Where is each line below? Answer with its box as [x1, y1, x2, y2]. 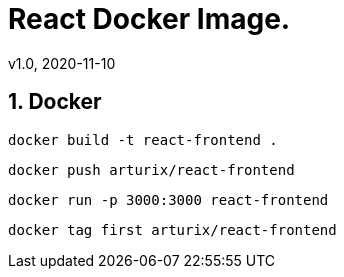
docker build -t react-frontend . [8, 131, 278, 148]
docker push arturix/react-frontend [8, 161, 295, 178]
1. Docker [8, 89, 102, 115]
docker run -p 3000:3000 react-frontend [8, 191, 329, 208]
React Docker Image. [8, 2, 291, 36]
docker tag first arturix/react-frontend [8, 221, 337, 238]
